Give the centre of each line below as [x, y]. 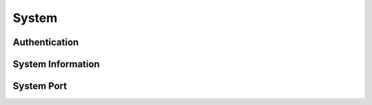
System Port [40, 86]
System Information [56, 64]
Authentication [46, 42]
